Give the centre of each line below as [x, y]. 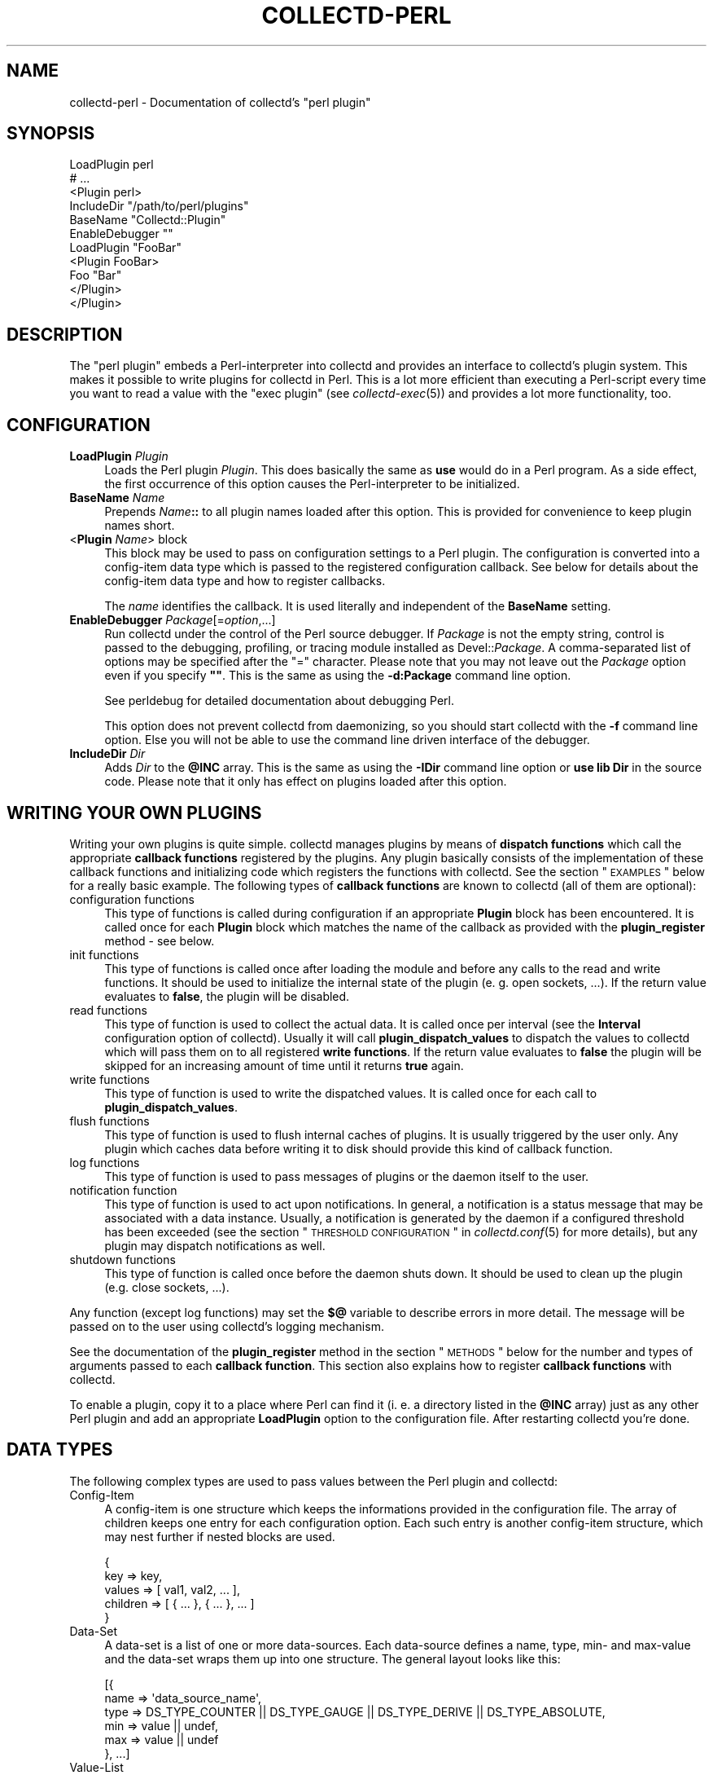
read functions [108, 1010]
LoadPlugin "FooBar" [125, 248]
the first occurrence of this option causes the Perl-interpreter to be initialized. [312, 484]
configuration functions [132, 899]
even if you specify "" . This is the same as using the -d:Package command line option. [338, 676]
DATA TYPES [60, 1450]
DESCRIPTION [65, 334]
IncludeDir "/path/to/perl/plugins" [159, 206]
